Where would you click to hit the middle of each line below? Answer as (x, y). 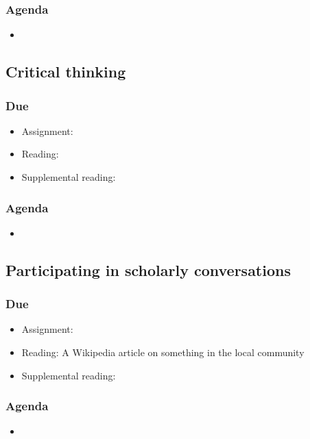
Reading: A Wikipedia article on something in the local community (163, 352)
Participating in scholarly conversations (148, 269)
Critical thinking (66, 72)
